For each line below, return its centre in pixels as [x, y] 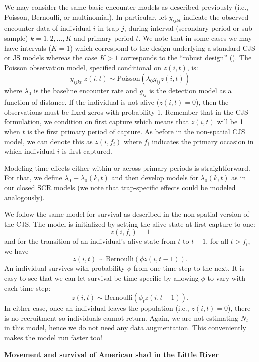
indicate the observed [216, 16]
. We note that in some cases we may [195, 37]
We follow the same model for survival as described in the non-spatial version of [127, 214]
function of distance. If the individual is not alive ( [82, 102]
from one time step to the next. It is [189, 268]
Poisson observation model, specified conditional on [83, 67]
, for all [217, 241]
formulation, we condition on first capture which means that [96, 121]
